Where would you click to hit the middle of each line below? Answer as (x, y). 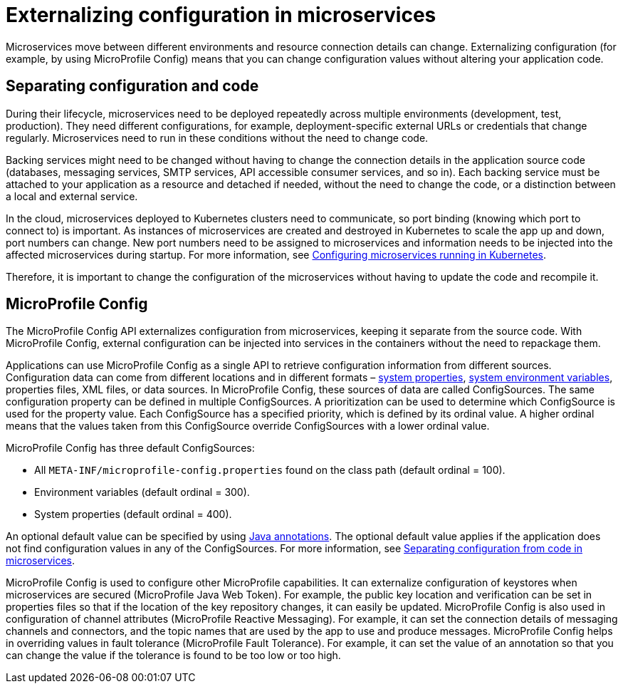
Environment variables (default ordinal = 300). (142, 492)
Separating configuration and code (132, 86)
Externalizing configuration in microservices (221, 15)
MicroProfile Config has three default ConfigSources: (130, 448)
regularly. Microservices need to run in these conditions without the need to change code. (217, 138)
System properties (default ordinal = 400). (133, 514)
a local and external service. (72, 196)
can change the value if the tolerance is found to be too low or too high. (173, 656)
